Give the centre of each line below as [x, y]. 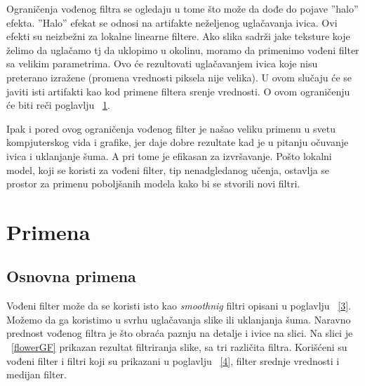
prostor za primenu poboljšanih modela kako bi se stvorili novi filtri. [153, 184]
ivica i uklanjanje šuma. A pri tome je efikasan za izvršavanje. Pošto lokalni [169, 155]
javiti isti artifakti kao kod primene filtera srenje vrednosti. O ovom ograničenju [178, 91]
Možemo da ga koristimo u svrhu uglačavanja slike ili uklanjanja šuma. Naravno [179, 319]
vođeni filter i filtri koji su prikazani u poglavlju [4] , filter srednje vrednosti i [173, 360]
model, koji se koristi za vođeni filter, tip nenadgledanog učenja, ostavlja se [168, 169]
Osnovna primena [71, 276]
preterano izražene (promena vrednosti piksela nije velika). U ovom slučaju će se [179, 77]
